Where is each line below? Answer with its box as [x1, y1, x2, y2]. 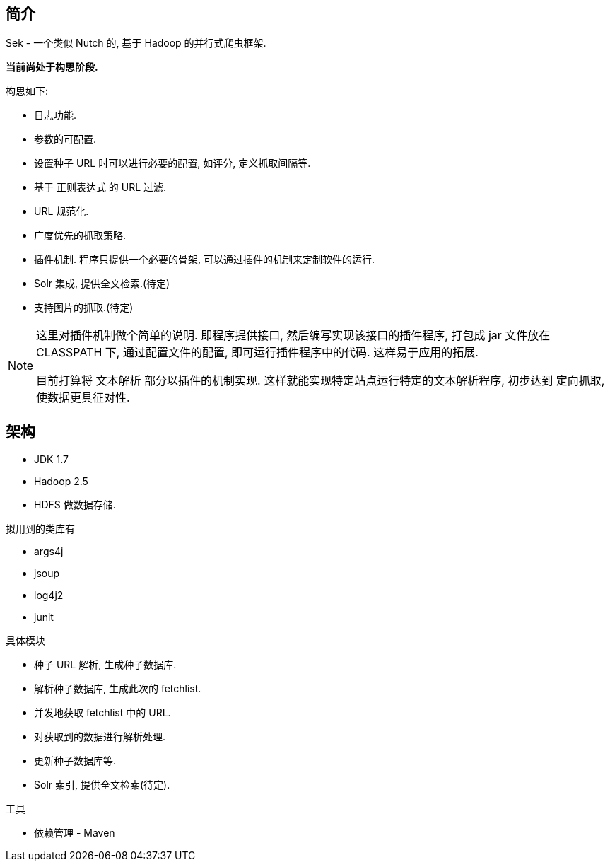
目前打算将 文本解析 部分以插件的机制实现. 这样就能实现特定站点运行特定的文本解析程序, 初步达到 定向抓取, [36, 373, 605, 388]
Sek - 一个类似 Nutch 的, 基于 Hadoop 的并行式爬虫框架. [6, 37, 266, 50]
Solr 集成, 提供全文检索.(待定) [34, 277, 170, 290]
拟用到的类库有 [6, 523, 75, 535]
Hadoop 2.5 [34, 475, 88, 488]
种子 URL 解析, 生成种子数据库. [34, 658, 177, 671]
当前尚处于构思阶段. [6, 61, 98, 74]
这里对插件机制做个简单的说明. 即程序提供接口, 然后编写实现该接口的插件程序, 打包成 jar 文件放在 [36, 328, 551, 343]
